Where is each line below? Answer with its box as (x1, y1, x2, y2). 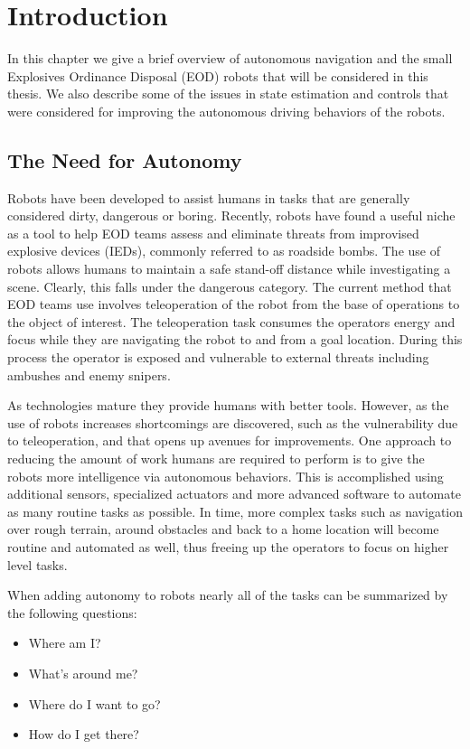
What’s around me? (28, 663, 138, 682)
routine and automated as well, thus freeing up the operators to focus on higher (7, 537, 449, 556)
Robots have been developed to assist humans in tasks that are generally (7, 188, 410, 207)
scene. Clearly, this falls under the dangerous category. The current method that (7, 276, 452, 295)
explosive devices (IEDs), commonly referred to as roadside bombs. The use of (7, 241, 440, 260)
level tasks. (7, 555, 68, 574)
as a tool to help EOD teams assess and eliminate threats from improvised (7, 223, 419, 242)
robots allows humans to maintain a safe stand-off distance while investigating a (7, 259, 451, 278)
